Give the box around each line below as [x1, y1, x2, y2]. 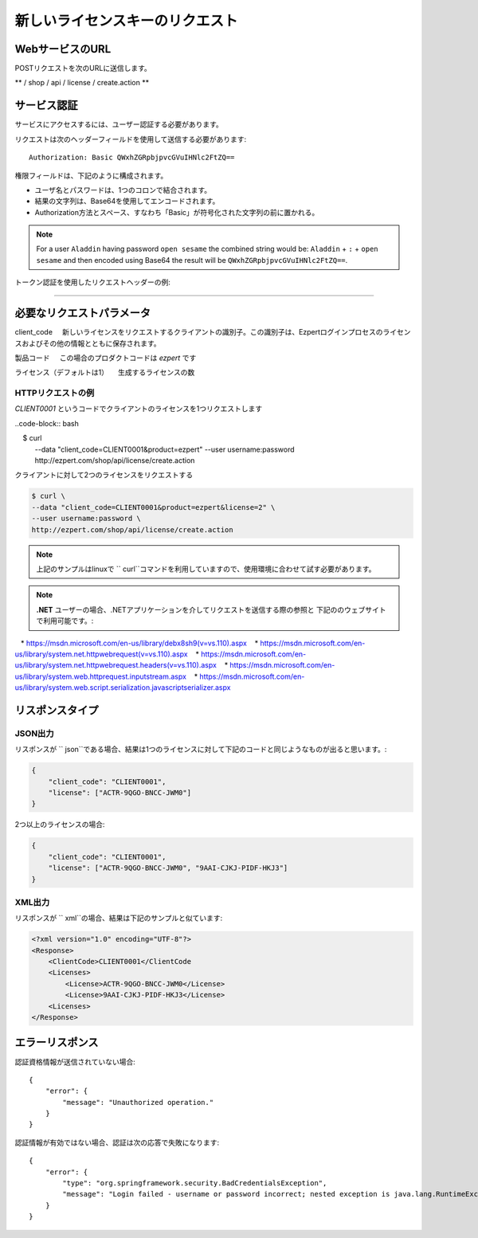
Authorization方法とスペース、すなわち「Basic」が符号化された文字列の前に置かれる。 [34, 207, 319, 217]
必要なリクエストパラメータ [14, 307, 151, 320]
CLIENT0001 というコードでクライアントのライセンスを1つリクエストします [14, 404, 263, 413]
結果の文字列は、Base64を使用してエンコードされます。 [34, 196, 220, 206]
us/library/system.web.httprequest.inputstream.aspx [14, 672, 187, 681]
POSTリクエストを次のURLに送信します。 [14, 64, 151, 73]
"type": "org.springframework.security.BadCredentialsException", [62, 1179, 327, 1188]
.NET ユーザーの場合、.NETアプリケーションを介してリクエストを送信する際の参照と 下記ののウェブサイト [36, 605, 386, 614]
